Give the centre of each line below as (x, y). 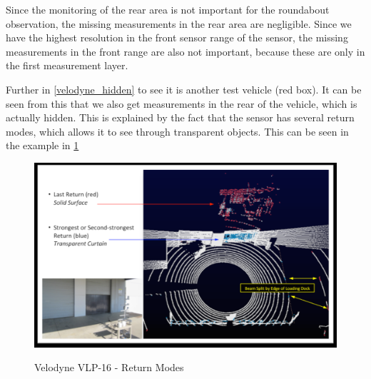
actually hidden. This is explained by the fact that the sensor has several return (180, 117)
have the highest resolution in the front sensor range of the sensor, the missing (177, 37)
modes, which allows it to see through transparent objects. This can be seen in (177, 131)
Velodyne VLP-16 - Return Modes (109, 367)
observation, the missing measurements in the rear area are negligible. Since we (179, 23)
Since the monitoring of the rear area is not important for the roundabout (168, 9)
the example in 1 (42, 145)
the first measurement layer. (67, 65)
